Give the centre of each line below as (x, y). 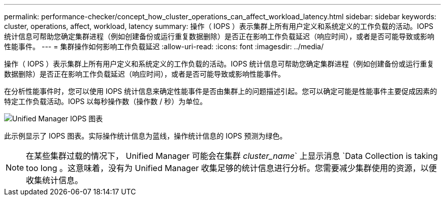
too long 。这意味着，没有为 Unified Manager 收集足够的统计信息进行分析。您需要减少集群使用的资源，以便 (231, 168)
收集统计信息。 (55, 180)
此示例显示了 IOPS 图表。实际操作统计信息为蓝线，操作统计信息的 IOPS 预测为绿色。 (146, 136)
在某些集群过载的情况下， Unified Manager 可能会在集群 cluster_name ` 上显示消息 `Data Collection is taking (232, 156)
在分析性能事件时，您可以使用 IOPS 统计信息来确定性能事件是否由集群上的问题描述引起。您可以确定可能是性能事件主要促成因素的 (221, 91)
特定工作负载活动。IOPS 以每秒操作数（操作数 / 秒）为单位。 (106, 101)
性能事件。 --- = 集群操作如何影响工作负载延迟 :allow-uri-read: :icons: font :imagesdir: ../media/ (164, 46)
